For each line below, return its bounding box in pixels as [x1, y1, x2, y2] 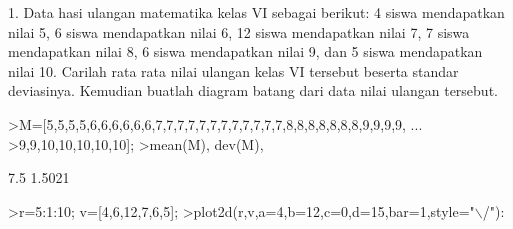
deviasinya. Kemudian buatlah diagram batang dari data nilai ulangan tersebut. [8, 80, 498, 101]
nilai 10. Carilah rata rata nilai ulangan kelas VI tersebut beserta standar [8, 60, 459, 81]
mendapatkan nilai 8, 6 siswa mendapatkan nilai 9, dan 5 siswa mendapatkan [8, 41, 483, 62]
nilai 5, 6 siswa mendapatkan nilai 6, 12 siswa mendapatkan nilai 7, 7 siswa [8, 21, 470, 42]
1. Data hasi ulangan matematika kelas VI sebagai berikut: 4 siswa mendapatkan [8, 2, 505, 22]
